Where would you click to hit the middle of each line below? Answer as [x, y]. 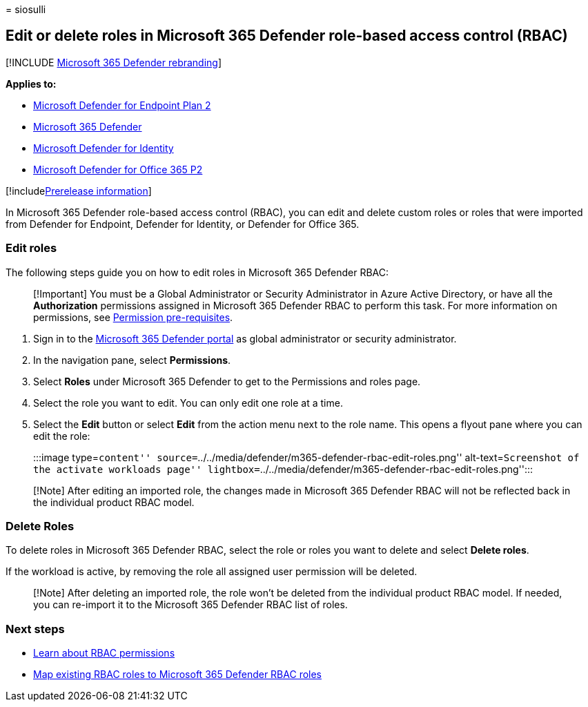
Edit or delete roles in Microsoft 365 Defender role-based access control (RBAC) [287, 36]
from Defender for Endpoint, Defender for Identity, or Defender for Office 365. [183, 224]
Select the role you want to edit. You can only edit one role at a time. [188, 403]
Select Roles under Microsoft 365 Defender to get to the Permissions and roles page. [227, 381]
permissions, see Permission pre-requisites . [133, 317]
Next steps [35, 629]
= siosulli [26, 9]
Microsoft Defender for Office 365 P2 [118, 169]
